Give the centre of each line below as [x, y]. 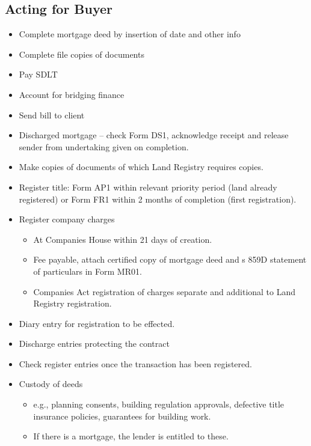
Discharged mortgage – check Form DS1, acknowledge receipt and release [154, 135]
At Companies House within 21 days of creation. [123, 239]
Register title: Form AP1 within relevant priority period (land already [148, 187]
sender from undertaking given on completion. [104, 146]
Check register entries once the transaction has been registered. [135, 363]
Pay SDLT [38, 74]
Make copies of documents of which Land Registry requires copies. [141, 167]
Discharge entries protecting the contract [94, 344]
